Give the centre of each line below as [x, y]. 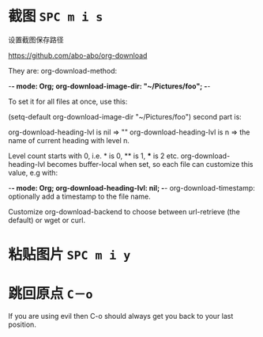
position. [23, 324]
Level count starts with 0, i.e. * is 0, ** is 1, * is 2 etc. [94, 156]
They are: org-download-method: [63, 70]
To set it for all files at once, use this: [68, 101]
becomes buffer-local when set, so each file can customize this [150, 164]
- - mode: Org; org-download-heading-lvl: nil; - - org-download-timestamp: [131, 187]
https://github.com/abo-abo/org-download [78, 55]
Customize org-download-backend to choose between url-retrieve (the [124, 211]
